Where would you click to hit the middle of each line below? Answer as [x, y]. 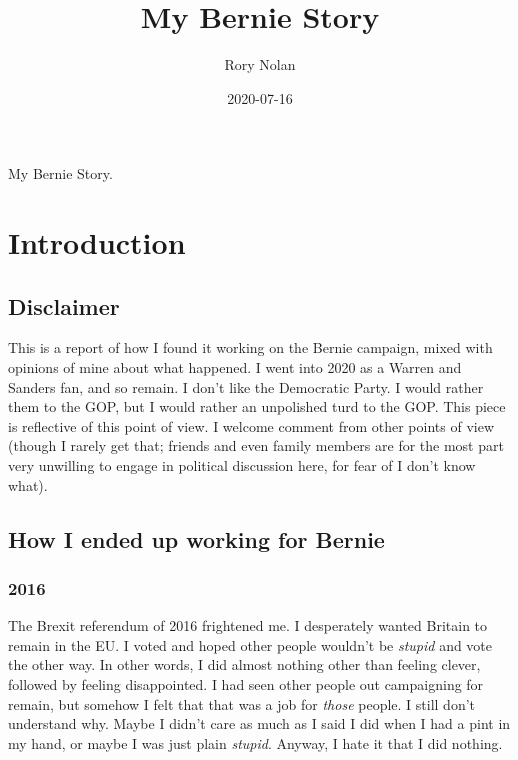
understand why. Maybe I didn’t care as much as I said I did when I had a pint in [259, 723]
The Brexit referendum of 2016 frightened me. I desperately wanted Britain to [248, 625]
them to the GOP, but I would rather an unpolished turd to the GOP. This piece [257, 406]
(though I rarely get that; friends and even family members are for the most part [256, 445]
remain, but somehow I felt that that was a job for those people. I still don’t [241, 703]
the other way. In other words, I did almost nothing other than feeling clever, [244, 664]
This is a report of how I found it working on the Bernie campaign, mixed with [250, 347]
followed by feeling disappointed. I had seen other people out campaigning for [246, 684]
